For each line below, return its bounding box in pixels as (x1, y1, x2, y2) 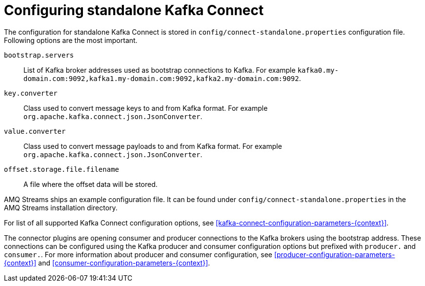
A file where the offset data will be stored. (23, 180, 158, 188)
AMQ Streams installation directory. (4, 203, 118, 212)
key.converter (4, 89, 58, 97)
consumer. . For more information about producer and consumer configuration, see (4, 250, 272, 259)
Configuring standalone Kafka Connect (4, 2, 264, 19)
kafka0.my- (297, 66, 339, 74)
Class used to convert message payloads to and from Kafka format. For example (23, 142, 282, 150)
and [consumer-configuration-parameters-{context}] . (38, 258, 210, 267)
